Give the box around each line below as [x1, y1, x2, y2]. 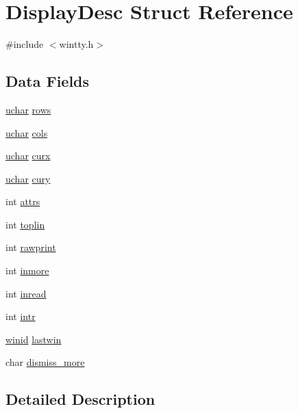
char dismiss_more [5, 355, 85, 369]
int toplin [5, 217, 45, 231]
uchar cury [5, 171, 51, 185]
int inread [5, 286, 47, 300]
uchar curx [5, 148, 51, 163]
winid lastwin [5, 332, 62, 346]
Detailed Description [5, 388, 156, 410]
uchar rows [5, 102, 51, 116]
